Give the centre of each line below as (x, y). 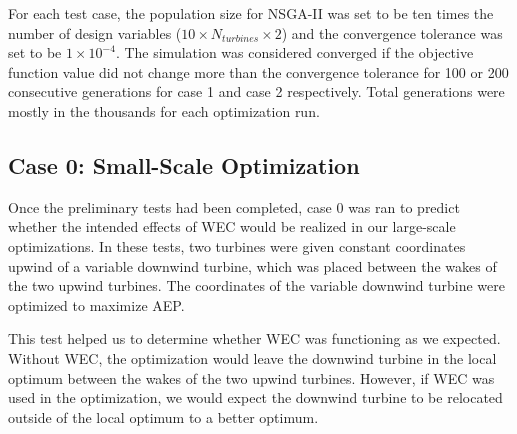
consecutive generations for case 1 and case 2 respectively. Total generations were (256, 91)
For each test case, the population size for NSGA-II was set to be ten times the (251, 13)
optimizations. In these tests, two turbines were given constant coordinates (237, 245)
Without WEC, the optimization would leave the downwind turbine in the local (252, 357)
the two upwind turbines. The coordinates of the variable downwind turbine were (256, 285)
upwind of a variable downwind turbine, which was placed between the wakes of (252, 265)
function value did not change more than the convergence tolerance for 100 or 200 (258, 71)
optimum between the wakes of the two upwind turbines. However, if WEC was (251, 377)
